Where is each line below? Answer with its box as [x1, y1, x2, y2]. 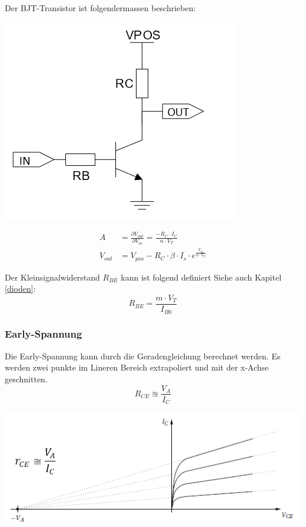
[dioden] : [5, 282, 36, 295]
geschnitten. [5, 372, 48, 385]
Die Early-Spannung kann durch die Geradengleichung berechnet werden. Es [5, 349, 281, 362]
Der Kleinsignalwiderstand [5, 271, 100, 283]
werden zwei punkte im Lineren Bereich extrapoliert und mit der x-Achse [5, 361, 269, 373]
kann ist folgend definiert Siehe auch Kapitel [121, 271, 282, 283]
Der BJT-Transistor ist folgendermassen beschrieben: [5, 2, 196, 14]
